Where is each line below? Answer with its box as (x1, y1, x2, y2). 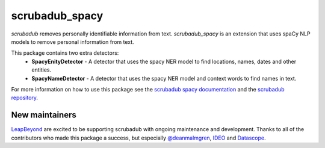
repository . (11, 94, 39, 102)
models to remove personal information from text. (11, 38, 135, 45)
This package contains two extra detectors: (11, 49, 119, 57)
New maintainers (11, 110, 76, 120)
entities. (31, 66, 51, 73)
